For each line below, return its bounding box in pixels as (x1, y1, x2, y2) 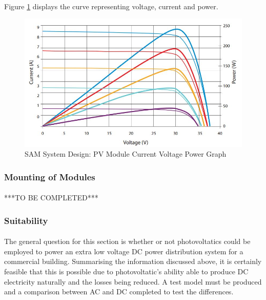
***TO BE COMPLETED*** (4, 192, 98, 203)
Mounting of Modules (4, 170, 95, 183)
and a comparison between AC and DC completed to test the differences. (4, 286, 234, 297)
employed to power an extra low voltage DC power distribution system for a (4, 246, 243, 256)
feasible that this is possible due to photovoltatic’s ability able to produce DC (4, 266, 249, 276)
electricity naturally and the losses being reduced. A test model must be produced (4, 276, 262, 287)
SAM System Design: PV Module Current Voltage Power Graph (25, 148, 227, 159)
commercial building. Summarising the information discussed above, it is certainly (4, 256, 262, 267)
